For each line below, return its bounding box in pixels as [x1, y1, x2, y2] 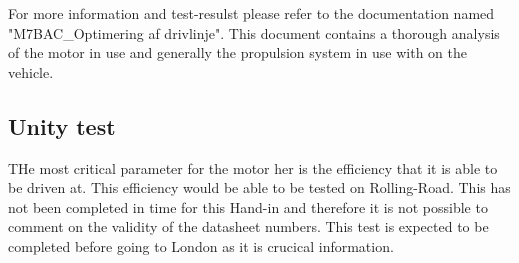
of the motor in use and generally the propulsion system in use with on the [8, 42, 468, 63]
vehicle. [8, 61, 54, 82]
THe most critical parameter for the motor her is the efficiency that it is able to [8, 157, 498, 178]
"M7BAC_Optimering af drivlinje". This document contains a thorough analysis [8, 22, 500, 43]
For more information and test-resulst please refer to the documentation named [8, 3, 495, 23]
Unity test [8, 110, 116, 141]
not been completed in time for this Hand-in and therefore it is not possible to [8, 196, 488, 217]
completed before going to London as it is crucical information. [8, 235, 394, 256]
